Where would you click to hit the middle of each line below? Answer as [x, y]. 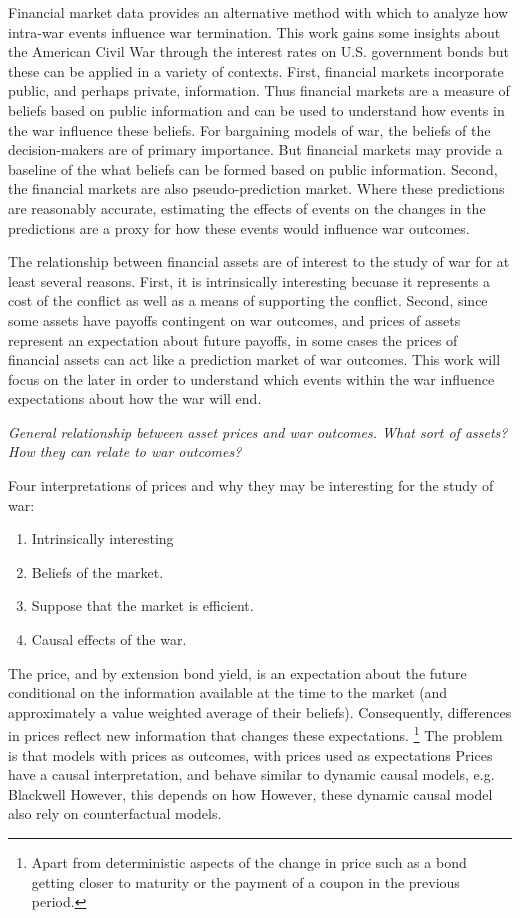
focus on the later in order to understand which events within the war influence [251, 378]
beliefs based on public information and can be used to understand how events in [256, 109]
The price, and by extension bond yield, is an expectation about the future [237, 672]
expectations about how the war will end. [135, 398]
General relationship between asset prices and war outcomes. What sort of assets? [258, 431]
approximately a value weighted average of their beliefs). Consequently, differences [260, 711]
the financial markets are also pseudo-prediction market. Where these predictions [256, 188]
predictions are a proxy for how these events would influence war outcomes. [239, 227]
